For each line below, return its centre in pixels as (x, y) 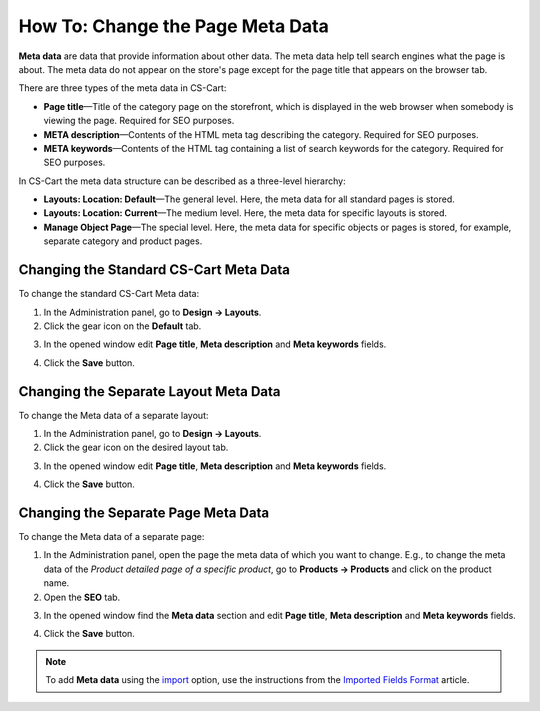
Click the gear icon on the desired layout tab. (136, 447)
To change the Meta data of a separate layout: (113, 415)
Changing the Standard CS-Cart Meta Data (154, 270)
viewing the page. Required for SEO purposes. (139, 121)
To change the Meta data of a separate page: (111, 537)
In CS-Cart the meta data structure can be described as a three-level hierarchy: (182, 181)
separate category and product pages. (123, 241)
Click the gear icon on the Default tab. (122, 326)
